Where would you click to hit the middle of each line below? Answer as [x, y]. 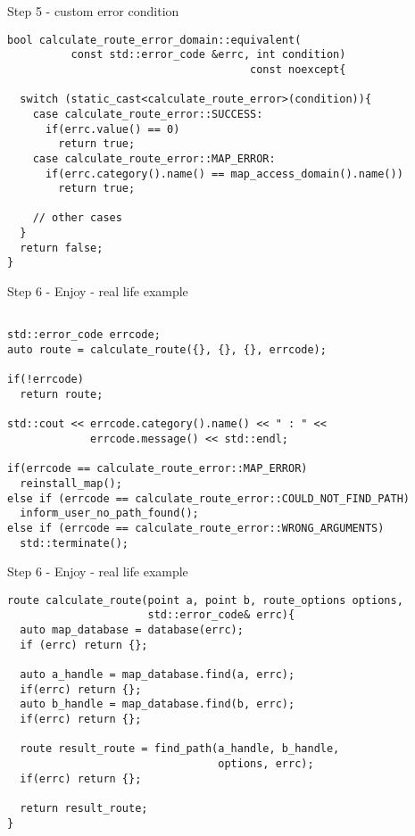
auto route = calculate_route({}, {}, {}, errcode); [167, 350]
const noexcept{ [298, 69]
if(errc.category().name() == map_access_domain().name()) [224, 174]
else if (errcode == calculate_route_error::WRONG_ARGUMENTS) [196, 528]
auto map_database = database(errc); [132, 630]
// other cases [77, 218]
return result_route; [84, 808]
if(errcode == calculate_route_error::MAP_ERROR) [158, 469]
